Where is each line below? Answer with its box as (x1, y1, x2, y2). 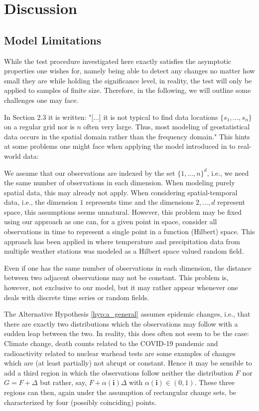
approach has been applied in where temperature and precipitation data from (4, 236, 241, 246)
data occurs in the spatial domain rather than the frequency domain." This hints (4, 131, 250, 141)
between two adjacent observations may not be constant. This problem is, (4, 272, 229, 283)
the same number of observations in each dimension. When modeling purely (4, 177, 235, 188)
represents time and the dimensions (86, 197, 194, 207)
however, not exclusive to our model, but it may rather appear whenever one (4, 282, 238, 293)
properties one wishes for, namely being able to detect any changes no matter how (4, 65, 255, 76)
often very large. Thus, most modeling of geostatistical (83, 121, 250, 132)
